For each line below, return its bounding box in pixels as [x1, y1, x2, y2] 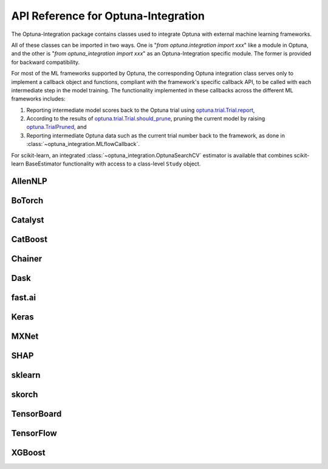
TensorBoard [11, 409, 62, 419]
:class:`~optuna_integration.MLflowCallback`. [26, 141, 140, 148]
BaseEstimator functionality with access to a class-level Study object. [25, 160, 201, 167]
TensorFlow [11, 428, 57, 439]
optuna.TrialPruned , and [26, 123, 87, 131]
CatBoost [11, 234, 48, 245]
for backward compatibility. [11, 58, 80, 66]
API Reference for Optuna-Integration [11, 9, 205, 23]
